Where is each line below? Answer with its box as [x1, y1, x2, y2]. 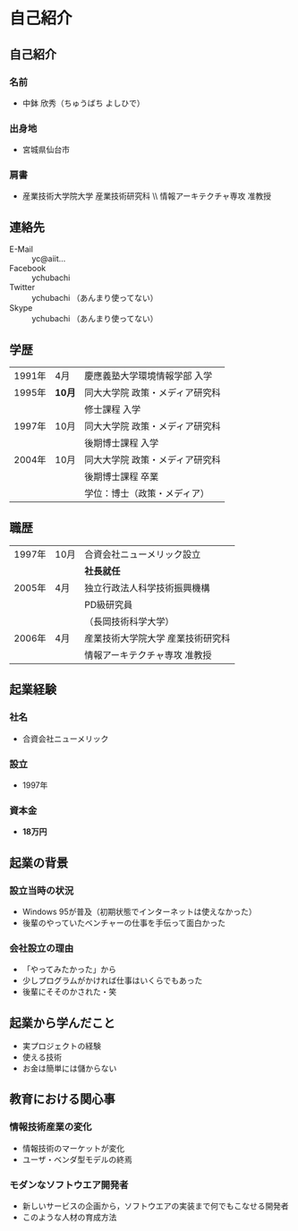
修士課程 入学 [84, 404, 141, 416]
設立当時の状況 [9, 884, 74, 896]
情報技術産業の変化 [9, 1121, 92, 1133]
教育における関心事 [9, 1091, 115, 1107]
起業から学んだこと [9, 1015, 115, 1030]
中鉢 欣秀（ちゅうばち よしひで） [21, 98, 145, 108]
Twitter [9, 282, 36, 293]
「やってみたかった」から [21, 964, 117, 975]
